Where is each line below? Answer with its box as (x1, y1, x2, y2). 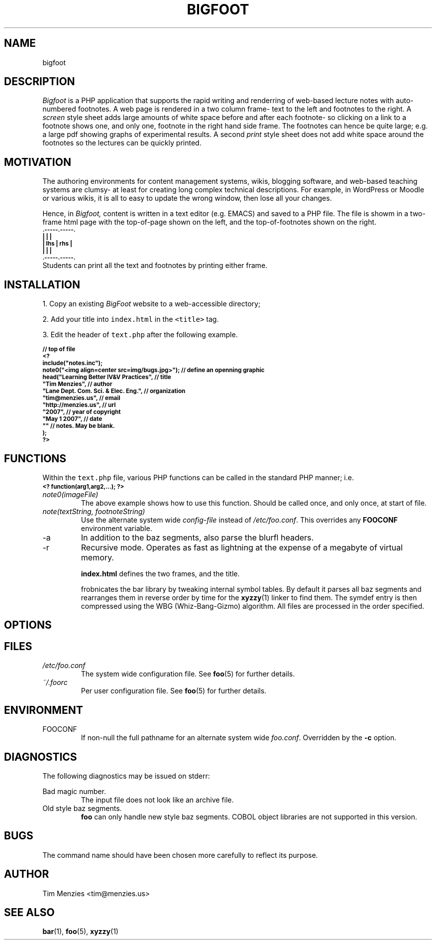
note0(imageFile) (42, 490, 99, 499)
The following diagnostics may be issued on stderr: (42, 771, 210, 780)
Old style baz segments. (42, 804, 122, 812)
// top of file (42, 346, 76, 353)
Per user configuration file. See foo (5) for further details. (81, 686, 267, 695)
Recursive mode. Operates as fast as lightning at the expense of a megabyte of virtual (81, 542, 403, 552)
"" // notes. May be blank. (42, 422, 115, 430)
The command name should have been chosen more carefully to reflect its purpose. (42, 850, 318, 859)
